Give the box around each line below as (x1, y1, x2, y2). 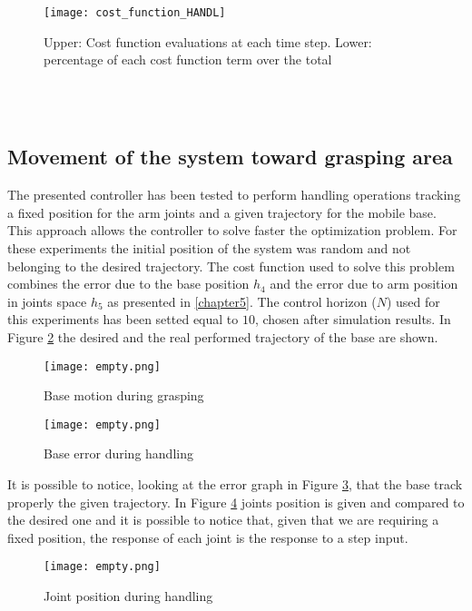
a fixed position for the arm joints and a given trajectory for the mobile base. (7, 202, 437, 222)
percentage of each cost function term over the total (44, 50, 332, 69)
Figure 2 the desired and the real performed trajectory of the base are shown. (7, 327, 438, 346)
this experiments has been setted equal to (7, 310, 239, 329)
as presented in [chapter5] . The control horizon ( (107, 291, 377, 310)
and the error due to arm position (270, 274, 458, 293)
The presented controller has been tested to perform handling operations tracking (7, 185, 461, 204)
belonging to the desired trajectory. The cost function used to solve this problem (7, 256, 455, 275)
